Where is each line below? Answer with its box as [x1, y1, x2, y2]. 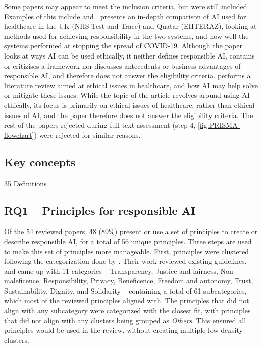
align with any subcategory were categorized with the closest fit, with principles [4, 305, 251, 316]
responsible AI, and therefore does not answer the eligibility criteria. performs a [4, 70, 251, 81]
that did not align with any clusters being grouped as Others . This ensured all [4, 315, 246, 325]
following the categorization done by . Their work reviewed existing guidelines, [4, 256, 247, 266]
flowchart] [4, 129, 34, 140]
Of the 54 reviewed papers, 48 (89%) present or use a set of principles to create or [4, 226, 258, 237]
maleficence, [4, 275, 41, 286]
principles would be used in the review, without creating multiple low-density [4, 325, 243, 335]
